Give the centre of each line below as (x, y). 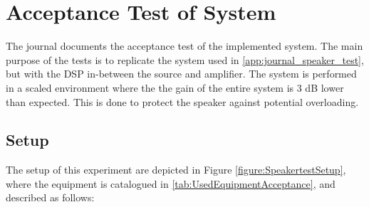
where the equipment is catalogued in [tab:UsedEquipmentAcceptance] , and (171, 183)
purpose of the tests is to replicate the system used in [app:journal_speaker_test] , (185, 59)
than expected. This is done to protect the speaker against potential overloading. (182, 101)
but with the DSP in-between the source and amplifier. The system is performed (181, 74)
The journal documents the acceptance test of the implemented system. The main (184, 46)
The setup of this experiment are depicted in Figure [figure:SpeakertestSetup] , (176, 170)
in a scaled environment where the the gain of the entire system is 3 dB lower (175, 87)
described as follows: (50, 197)
